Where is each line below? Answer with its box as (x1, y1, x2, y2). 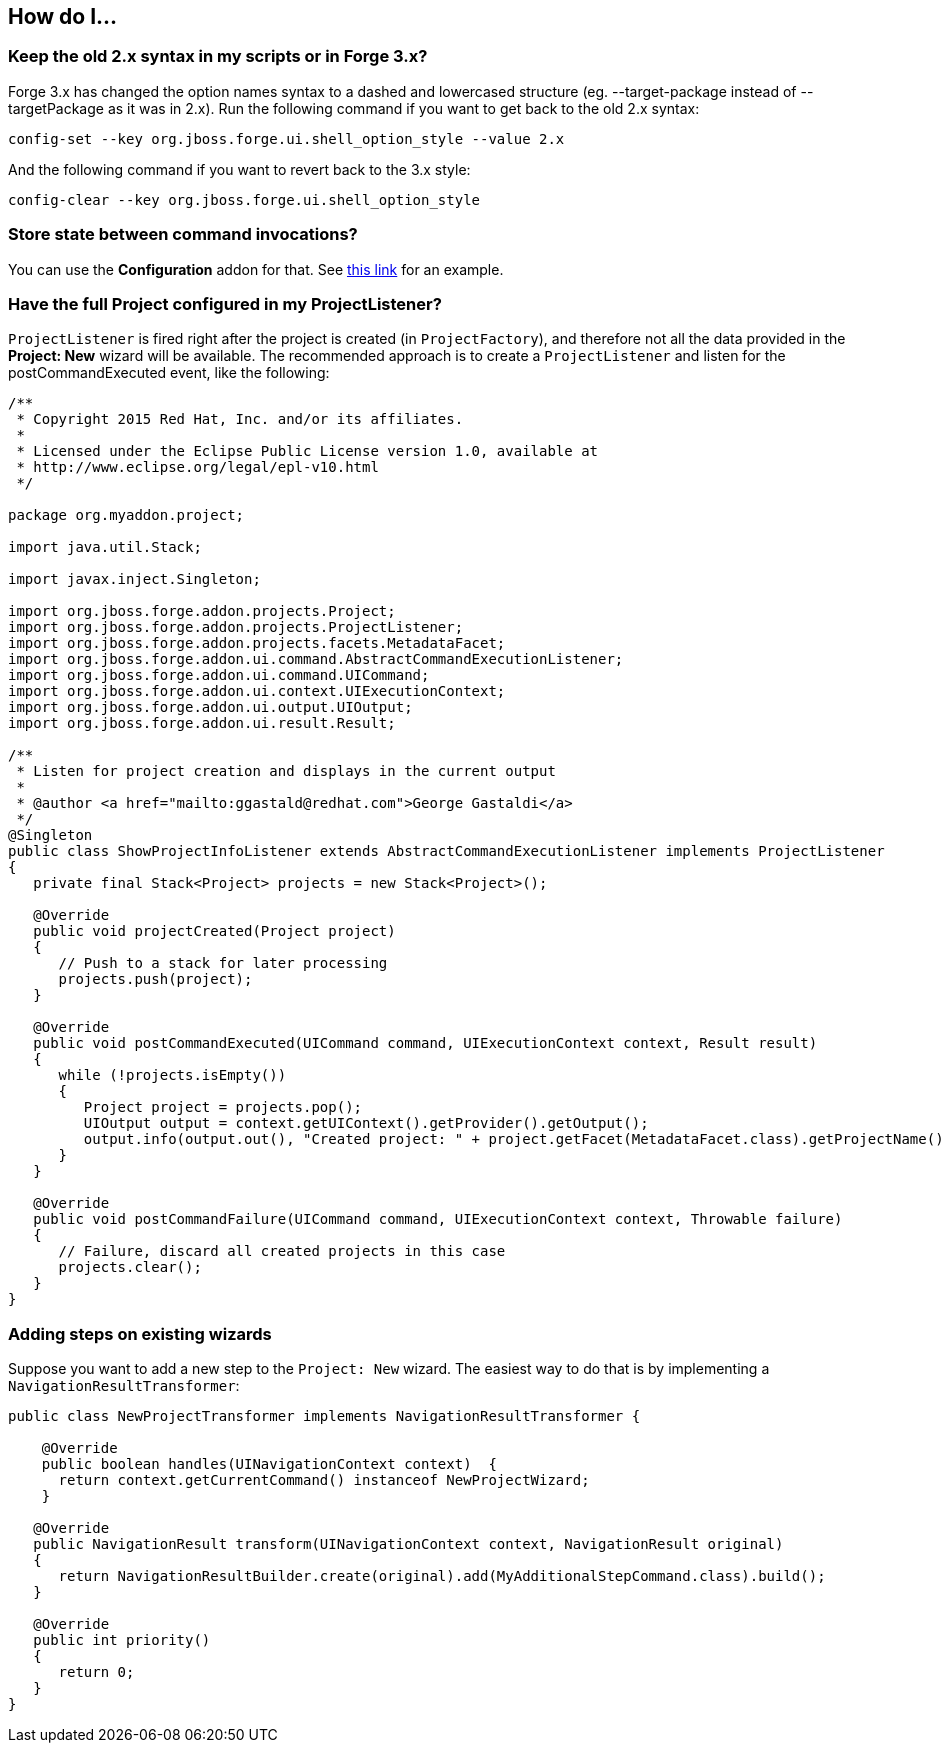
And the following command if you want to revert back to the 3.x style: (8, 160, 471, 178)
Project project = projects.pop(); (83, 1099, 363, 1116)
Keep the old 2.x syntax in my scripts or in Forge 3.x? (8, 46, 428, 67)
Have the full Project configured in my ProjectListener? (8, 293, 442, 314)
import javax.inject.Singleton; (8, 571, 261, 588)
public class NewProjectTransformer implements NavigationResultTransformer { (8, 1408, 641, 1425)
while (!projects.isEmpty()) (58, 1067, 287, 1084)
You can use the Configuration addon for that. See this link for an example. (8, 260, 504, 278)
